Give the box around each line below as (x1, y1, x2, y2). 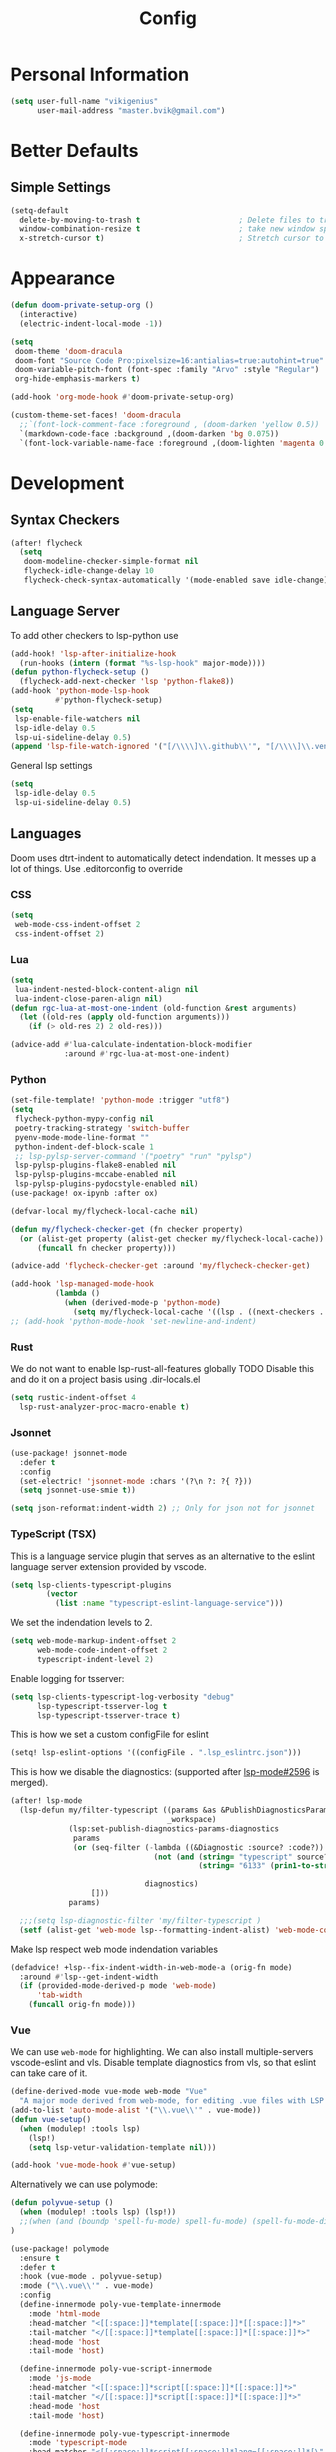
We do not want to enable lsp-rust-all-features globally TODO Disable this (10, 1362, 315, 1374)
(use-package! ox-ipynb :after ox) (10, 1188, 159, 1199)
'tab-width (36, 1990, 83, 2001)
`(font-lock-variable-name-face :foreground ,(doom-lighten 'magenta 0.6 (19, 438, 333, 448)
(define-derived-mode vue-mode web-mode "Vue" (10, 2087, 208, 2097)
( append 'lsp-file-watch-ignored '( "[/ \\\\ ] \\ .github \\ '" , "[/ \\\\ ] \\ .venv (10, 742, 333, 752)
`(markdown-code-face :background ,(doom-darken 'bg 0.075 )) (19, 428, 280, 439)
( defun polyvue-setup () (10, 2198, 114, 2208)
